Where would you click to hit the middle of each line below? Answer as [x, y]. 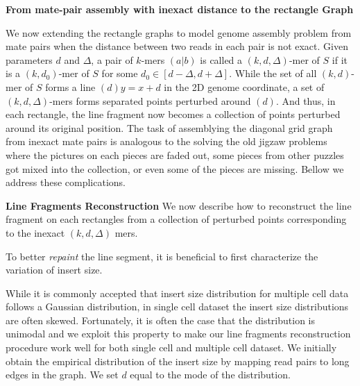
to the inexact [35, 232]
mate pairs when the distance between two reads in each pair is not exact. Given [177, 46]
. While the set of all [273, 73]
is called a [221, 59]
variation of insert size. [54, 270]
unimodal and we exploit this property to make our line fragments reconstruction [178, 334]
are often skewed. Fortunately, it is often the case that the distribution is [160, 320]
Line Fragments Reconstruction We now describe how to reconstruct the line [179, 205]
